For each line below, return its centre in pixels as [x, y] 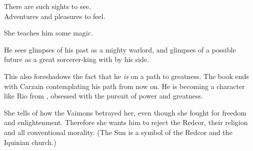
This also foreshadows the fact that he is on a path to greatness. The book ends [126, 76]
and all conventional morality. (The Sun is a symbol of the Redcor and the [118, 132]
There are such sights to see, [47, 6]
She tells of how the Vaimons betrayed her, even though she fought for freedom [125, 112]
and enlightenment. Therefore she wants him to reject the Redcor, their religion [126, 122]
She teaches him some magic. [48, 33]
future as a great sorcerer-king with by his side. [76, 59]
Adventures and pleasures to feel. [55, 16]
